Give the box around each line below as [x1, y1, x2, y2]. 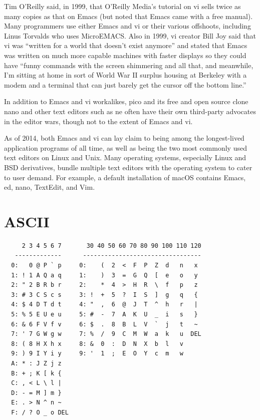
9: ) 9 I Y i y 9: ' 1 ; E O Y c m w [11, 350, 183, 357]
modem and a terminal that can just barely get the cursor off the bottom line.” [4, 79, 246, 90]
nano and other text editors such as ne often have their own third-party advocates [4, 106, 256, 116]
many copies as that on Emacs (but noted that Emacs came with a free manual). [4, 11, 253, 21]
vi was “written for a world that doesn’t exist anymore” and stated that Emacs [4, 40, 247, 51]
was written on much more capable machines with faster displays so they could [4, 50, 246, 60]
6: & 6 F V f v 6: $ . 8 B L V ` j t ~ [11, 320, 198, 328]
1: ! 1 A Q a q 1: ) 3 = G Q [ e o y [11, 271, 198, 279]
